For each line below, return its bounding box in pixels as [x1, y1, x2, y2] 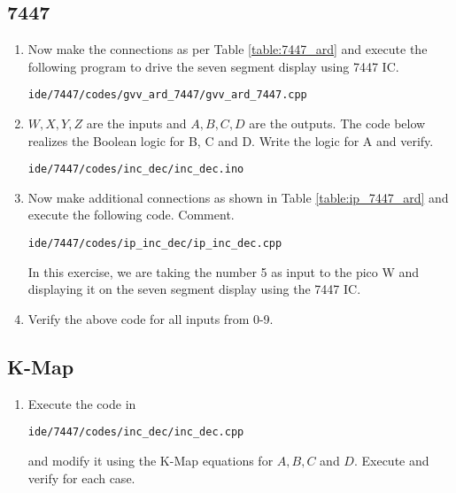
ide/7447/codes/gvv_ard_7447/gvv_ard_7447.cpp [27, 89, 307, 102]
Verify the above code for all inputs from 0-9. [27, 309, 274, 327]
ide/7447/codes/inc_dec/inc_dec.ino [27, 163, 244, 176]
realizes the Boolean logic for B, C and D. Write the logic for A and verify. [27, 131, 434, 150]
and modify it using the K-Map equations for [27, 451, 274, 469]
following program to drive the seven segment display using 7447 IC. [27, 57, 399, 75]
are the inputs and [86, 114, 187, 133]
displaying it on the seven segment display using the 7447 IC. [27, 280, 361, 298]
